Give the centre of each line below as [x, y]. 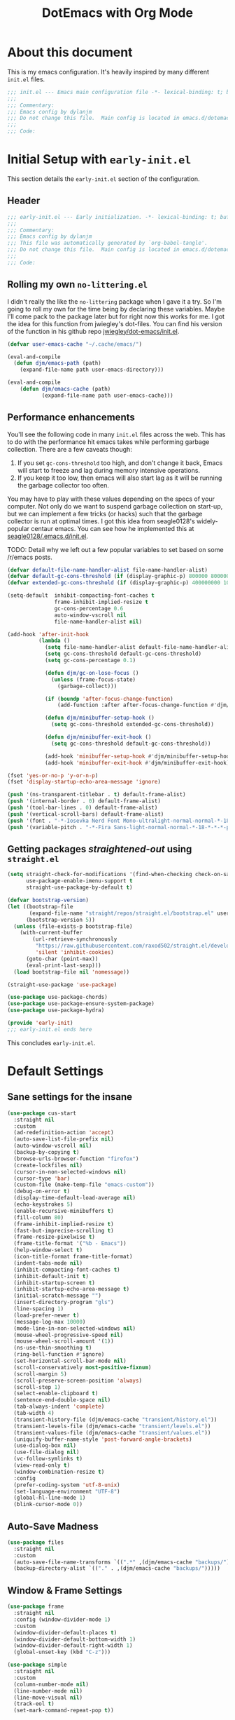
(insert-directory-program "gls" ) [64, 1303]
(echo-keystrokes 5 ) [43, 1204]
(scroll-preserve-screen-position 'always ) [78, 1380]
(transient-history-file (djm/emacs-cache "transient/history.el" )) [115, 1419]
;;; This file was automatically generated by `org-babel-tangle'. [108, 243]
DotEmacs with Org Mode [117, 13]
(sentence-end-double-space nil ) [62, 1400]
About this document [70, 52]
